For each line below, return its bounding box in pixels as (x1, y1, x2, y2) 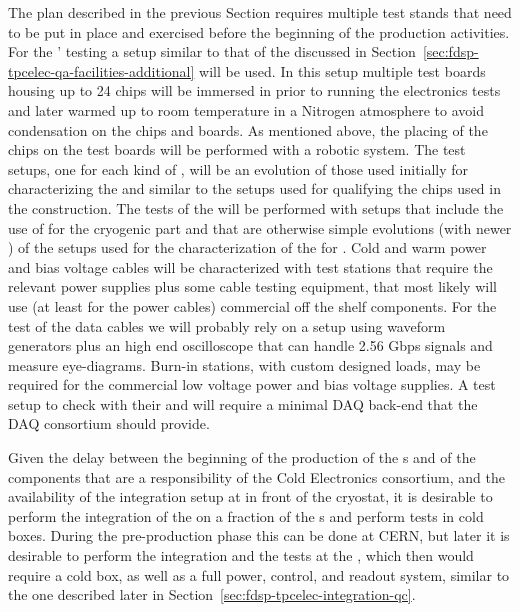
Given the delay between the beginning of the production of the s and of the (8, 447, 476, 468)
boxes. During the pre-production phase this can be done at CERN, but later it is (8, 525, 510, 546)
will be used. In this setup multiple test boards (199, 60, 486, 81)
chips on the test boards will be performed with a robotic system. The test (8, 139, 466, 160)
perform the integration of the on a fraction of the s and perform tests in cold (8, 505, 484, 526)
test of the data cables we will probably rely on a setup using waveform (8, 315, 446, 336)
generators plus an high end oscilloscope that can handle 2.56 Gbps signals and (8, 335, 493, 356)
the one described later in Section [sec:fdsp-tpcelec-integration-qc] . (8, 584, 416, 605)
